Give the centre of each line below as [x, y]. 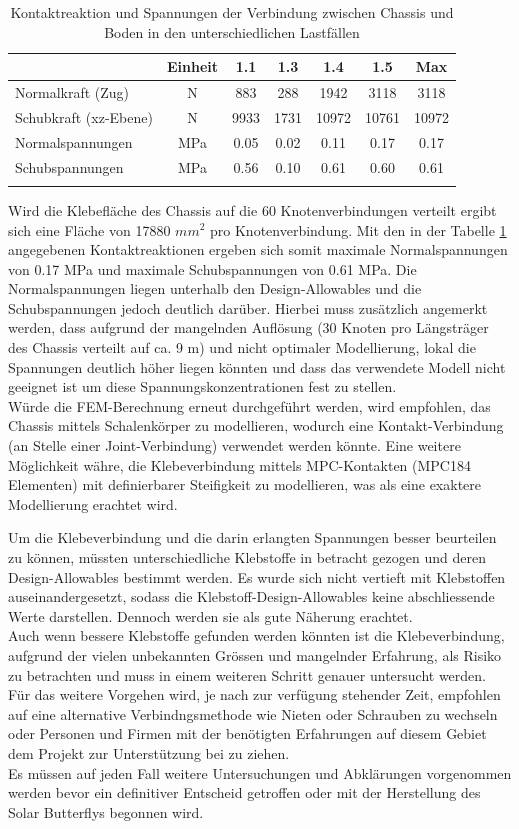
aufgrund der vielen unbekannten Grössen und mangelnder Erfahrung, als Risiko [255, 654]
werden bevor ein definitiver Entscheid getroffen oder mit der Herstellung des [244, 792]
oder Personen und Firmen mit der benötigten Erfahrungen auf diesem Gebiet [247, 733]
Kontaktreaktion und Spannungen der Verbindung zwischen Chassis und [232, 12]
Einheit [192, 66]
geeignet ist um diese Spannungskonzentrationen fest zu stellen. [202, 386]
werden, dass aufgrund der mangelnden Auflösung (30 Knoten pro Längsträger [248, 327]
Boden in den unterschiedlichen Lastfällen [232, 31]
